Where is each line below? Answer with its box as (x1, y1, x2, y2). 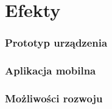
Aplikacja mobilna (5, 63, 96, 78)
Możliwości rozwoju (5, 90, 103, 105)
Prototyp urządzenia (5, 35, 108, 50)
